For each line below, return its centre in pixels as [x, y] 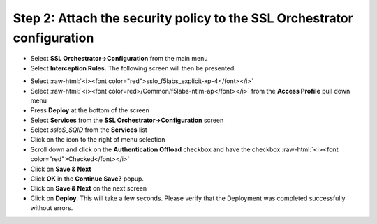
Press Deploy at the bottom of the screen [90, 110]
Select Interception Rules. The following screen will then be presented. [133, 68]
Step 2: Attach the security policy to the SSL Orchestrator [183, 18]
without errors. [52, 208]
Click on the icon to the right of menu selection [98, 140]
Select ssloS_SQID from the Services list [89, 130]
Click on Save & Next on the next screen [89, 188]
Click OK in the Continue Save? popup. [87, 179]
